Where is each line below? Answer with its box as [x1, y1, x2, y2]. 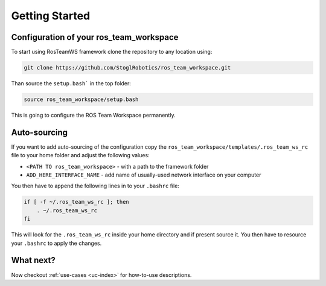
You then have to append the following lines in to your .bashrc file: [11, 182, 179, 190]
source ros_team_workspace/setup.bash [24, 96, 139, 103]
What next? [11, 255, 56, 265]
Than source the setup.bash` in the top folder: [11, 80, 131, 87]
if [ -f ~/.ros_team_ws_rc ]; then [24, 198, 129, 206]
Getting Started [11, 9, 91, 22]
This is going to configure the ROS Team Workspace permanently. [11, 112, 176, 119]
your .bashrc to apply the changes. [11, 239, 102, 247]
